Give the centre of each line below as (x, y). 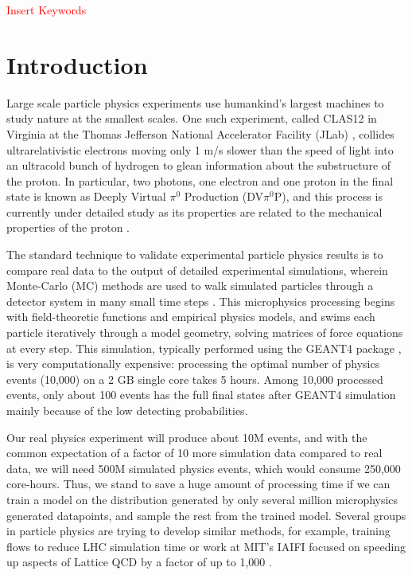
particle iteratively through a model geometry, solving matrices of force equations (205, 332)
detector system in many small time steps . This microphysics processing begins (201, 301)
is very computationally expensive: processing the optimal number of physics (193, 364)
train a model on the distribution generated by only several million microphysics (202, 499)
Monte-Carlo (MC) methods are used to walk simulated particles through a (190, 286)
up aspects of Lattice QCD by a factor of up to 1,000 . (139, 562)
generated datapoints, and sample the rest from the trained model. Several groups (206, 515)
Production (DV (223, 196)
